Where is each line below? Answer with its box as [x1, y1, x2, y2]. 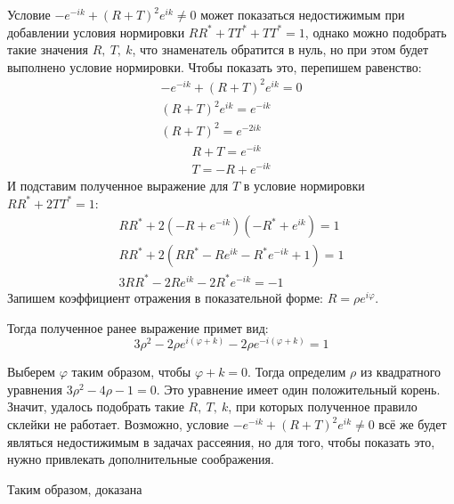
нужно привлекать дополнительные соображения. [7, 450, 274, 468]
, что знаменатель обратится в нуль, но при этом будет [132, 40, 429, 59]
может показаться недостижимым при [200, 5, 405, 23]
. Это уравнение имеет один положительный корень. [156, 379, 441, 398]
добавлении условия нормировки [7, 22, 185, 41]
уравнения [7, 379, 62, 398]
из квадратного [360, 362, 442, 381]
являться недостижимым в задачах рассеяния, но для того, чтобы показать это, [7, 432, 435, 451]
